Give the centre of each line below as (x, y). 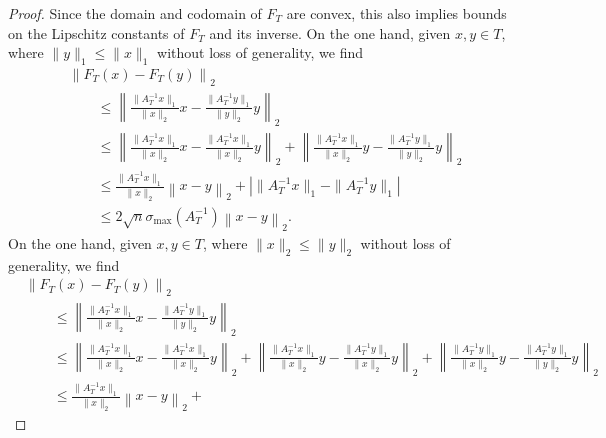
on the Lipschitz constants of (96, 32)
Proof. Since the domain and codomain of (135, 13)
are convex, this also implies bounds (396, 13)
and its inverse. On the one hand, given (330, 32)
